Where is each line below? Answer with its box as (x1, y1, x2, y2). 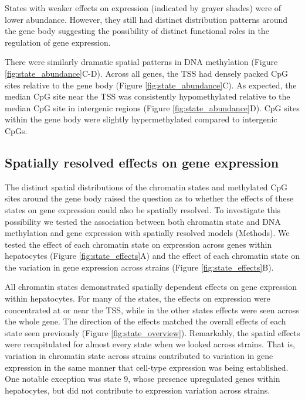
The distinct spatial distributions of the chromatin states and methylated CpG (5, 180, 288, 193)
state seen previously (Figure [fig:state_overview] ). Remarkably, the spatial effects (5, 326, 300, 339)
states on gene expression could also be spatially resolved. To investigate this (5, 203, 281, 216)
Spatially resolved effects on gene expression (5, 153, 279, 171)
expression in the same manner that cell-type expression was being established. (5, 361, 289, 373)
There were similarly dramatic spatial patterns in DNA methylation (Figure (5, 56, 278, 68)
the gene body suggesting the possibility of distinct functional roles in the (5, 25, 269, 37)
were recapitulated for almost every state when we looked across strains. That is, (5, 338, 295, 350)
